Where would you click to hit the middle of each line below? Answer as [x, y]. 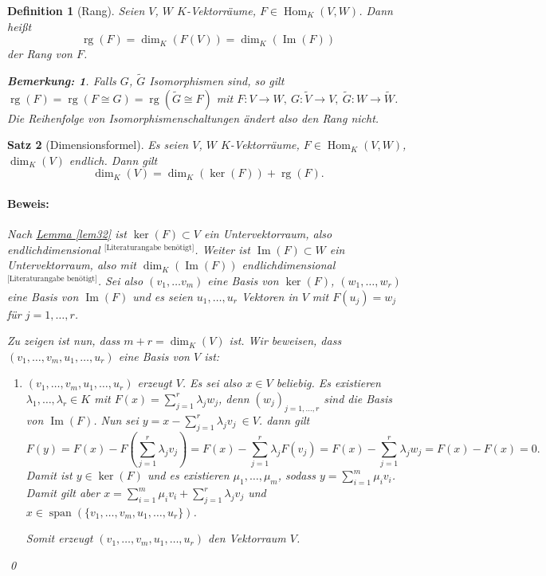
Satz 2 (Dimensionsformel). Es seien [98, 145]
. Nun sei [116, 419]
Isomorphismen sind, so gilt [217, 80]
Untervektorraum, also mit [72, 265]
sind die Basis [358, 398]
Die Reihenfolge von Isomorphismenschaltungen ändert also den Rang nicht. [193, 118]
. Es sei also [212, 383]
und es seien [163, 296]
